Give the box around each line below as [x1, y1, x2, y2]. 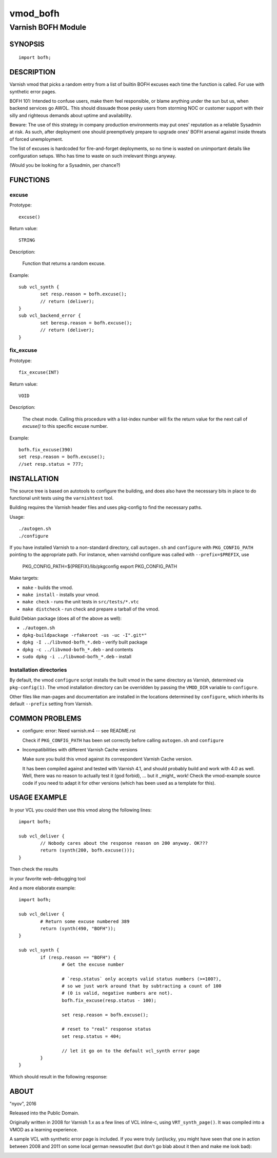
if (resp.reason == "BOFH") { [40, 954, 116, 960]
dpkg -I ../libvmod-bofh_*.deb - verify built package [22, 639, 148, 646]
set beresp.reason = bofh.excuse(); [40, 320, 133, 326]
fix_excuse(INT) [18, 370, 60, 375]
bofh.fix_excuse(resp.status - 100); [62, 997, 156, 1003]
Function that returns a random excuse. [22, 260, 106, 267]
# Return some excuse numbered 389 [40, 918, 130, 924]
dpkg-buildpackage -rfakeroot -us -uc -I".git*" [22, 632, 147, 638]
